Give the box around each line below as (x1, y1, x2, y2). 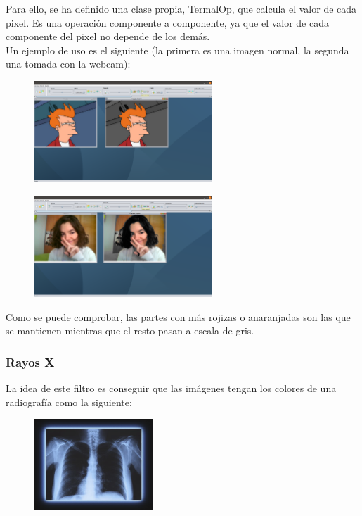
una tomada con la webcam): (6, 56, 131, 71)
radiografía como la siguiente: (6, 394, 132, 409)
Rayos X (6, 353, 55, 370)
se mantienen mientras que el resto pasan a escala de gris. (6, 323, 254, 338)
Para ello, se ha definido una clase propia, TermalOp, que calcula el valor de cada (6, 1, 357, 15)
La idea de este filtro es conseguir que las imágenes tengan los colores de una (6, 380, 337, 395)
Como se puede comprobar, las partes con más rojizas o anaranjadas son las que (6, 309, 351, 324)
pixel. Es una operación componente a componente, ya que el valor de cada (6, 15, 329, 30)
